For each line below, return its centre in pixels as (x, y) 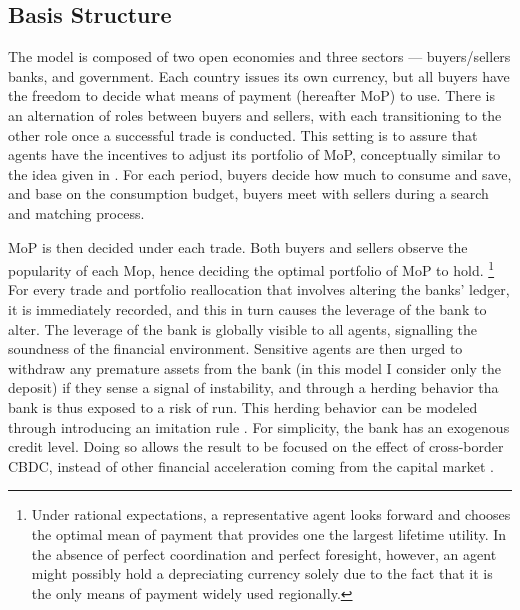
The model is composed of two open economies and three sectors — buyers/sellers (259, 56)
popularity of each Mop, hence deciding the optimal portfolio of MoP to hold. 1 (251, 268)
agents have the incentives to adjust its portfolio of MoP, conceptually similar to (254, 154)
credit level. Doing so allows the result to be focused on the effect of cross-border (256, 446)
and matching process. (76, 212)
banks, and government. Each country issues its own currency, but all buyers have (259, 75)
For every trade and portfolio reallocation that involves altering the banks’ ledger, (259, 289)
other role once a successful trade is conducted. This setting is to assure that (243, 134)
